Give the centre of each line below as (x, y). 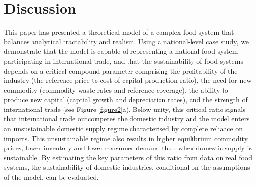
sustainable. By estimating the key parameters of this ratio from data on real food (128, 157)
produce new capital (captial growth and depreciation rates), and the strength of (126, 99)
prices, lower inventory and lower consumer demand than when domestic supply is (128, 148)
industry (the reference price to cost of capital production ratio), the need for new (128, 80)
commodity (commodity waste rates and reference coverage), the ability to (116, 90)
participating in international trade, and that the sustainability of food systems (124, 60)
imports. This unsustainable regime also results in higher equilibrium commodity (126, 138)
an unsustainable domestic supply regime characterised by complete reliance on (124, 129)
